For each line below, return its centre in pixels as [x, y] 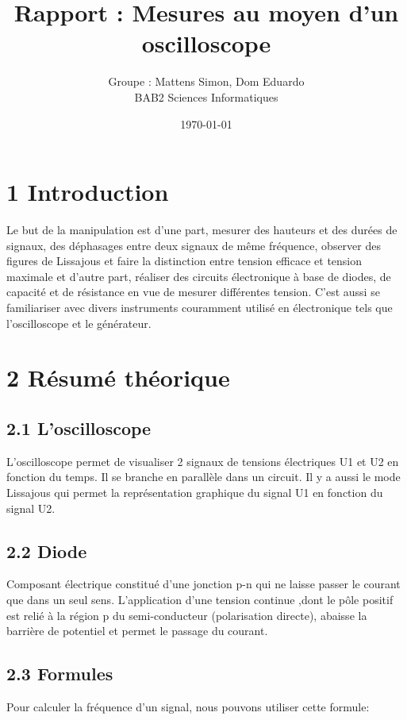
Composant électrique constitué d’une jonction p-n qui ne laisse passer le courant [203, 584]
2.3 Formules [60, 674]
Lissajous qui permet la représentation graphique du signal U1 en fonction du [195, 492]
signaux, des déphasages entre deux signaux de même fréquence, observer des [194, 245]
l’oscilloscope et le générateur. [79, 323]
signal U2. [31, 508]
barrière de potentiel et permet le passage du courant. [137, 631]
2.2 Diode [47, 551]
